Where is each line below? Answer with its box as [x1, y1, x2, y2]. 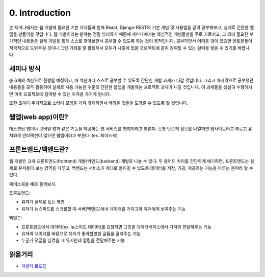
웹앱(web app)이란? [9, 113, 68, 121]
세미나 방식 [9, 64, 41, 73]
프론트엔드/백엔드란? [9, 145, 69, 154]
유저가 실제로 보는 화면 [21, 199, 65, 205]
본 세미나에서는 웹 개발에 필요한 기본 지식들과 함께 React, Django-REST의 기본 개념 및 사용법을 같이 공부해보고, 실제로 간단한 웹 [9, 24, 254, 30]
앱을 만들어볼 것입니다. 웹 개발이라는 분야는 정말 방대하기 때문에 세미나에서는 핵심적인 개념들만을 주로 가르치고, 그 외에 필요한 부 [9, 31, 254, 37]
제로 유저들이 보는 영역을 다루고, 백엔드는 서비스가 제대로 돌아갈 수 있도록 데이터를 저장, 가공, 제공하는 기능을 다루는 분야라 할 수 [9, 165, 254, 171]
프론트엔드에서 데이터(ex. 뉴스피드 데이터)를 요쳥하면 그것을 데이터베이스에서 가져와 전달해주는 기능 [21, 224, 212, 230]
